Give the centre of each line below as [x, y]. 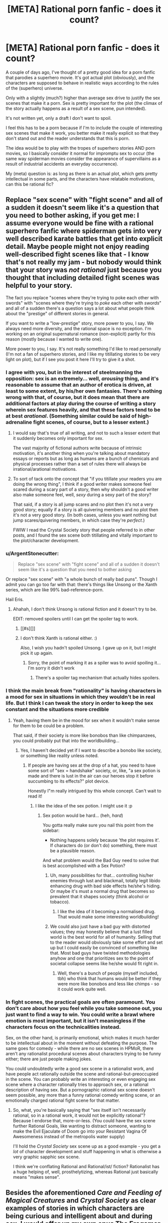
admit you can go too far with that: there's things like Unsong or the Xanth [82, 585]
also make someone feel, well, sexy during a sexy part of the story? [82, 495]
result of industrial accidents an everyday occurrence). [62, 164]
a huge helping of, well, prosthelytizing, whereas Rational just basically [85, 1172]
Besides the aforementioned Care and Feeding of [84, 1193]
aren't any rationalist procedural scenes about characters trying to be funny [84, 1053]
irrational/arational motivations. [45, 469]
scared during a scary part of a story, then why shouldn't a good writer [86, 489]
